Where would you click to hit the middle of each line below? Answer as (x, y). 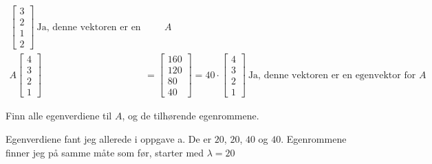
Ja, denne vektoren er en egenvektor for (332, 75)
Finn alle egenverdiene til (59, 116)
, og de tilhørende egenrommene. (191, 116)
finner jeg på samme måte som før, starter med (105, 152)
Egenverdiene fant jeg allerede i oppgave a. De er (109, 138)
